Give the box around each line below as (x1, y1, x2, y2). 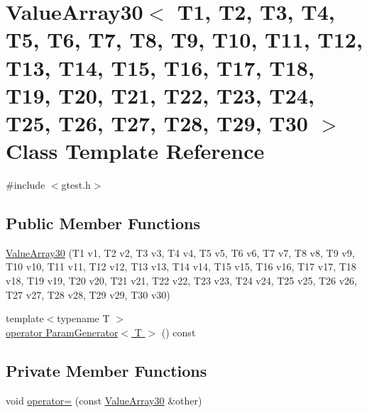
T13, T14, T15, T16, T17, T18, (6, 53, 314, 82)
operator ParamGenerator (6, 324, 119, 339)
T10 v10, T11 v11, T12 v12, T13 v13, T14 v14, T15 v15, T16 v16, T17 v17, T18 (6, 259, 356, 274)
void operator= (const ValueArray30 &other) (6, 392, 202, 407)
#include (6, 177, 45, 192)
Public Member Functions (6, 212, 200, 234)
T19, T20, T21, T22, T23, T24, (6, 80, 314, 109)
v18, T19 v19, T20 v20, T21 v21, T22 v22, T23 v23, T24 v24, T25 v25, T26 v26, (6, 273, 358, 288)
